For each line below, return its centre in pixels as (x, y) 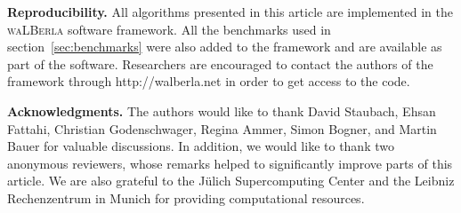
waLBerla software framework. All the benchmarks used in (169, 29)
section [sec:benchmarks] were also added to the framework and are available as (225, 47)
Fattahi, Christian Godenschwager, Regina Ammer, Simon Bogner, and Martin (222, 128)
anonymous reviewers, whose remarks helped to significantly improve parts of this (230, 163)
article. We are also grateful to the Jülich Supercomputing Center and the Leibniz (231, 181)
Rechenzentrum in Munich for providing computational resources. (186, 197)
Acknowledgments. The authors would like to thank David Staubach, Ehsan (222, 110)
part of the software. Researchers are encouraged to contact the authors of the (220, 63)
